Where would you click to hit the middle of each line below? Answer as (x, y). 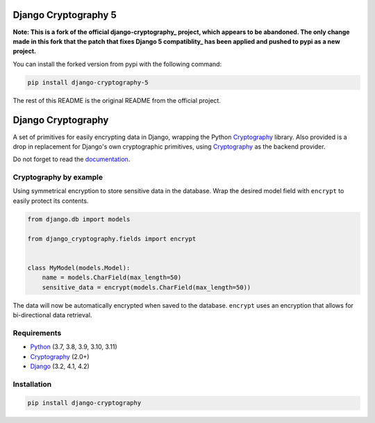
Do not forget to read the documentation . (72, 159)
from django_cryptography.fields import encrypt (112, 239)
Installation (32, 384)
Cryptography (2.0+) (60, 356)
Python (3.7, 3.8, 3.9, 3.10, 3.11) (74, 347)
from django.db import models (79, 219)
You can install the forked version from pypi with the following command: (117, 64)
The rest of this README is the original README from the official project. (117, 100)
